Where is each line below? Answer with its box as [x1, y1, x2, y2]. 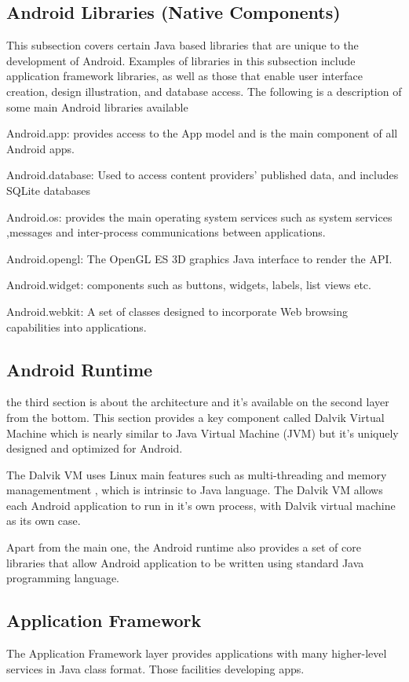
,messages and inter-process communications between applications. [6, 224, 326, 240]
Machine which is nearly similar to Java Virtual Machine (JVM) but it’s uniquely [6, 424, 399, 441]
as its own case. [6, 512, 81, 529]
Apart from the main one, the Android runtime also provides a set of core [6, 539, 361, 555]
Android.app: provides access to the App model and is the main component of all [6, 125, 398, 141]
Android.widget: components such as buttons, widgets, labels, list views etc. [6, 277, 371, 293]
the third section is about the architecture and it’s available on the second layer [6, 394, 389, 410]
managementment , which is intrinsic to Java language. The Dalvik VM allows [6, 482, 383, 498]
